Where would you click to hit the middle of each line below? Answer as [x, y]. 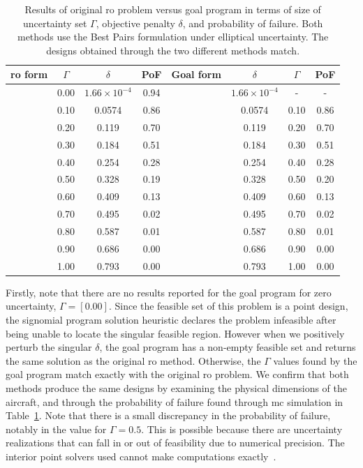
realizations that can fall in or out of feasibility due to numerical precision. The [175, 443]
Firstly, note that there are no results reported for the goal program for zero [169, 292]
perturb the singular [49, 347]
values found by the [315, 360]
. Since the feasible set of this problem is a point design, [228, 306]
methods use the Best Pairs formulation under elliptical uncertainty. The [173, 37]
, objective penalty [135, 23]
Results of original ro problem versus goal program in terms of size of [173, 9]
